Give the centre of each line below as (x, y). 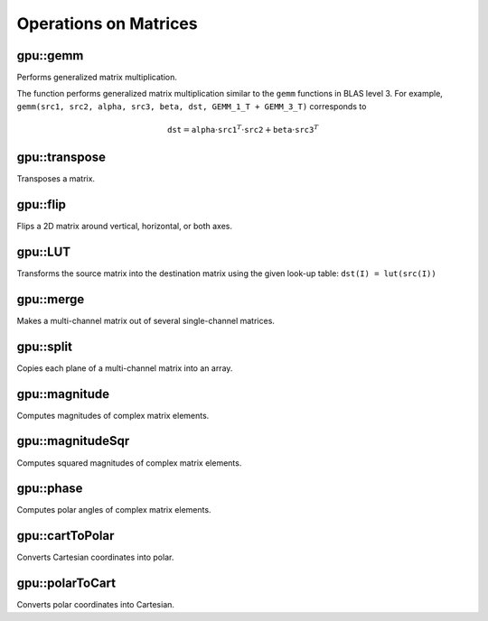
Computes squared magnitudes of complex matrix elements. (129, 463)
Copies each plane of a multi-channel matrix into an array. (125, 368)
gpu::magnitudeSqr (73, 441)
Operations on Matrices (107, 23)
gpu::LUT (44, 251)
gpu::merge (51, 299)
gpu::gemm (50, 56)
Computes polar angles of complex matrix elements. (114, 510)
